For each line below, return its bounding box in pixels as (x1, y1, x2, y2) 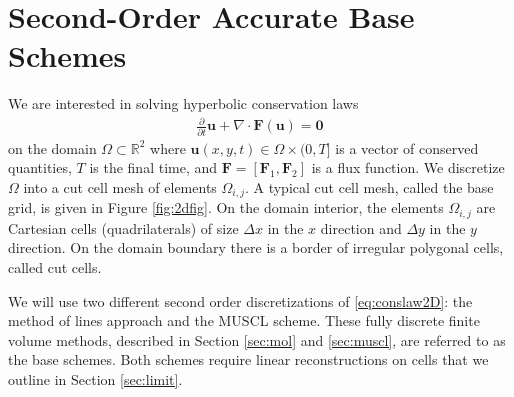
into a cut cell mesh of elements (23, 176, 217, 197)
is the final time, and (89, 157, 218, 178)
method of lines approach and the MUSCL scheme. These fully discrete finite (8, 310, 480, 331)
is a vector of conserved (335, 137, 479, 158)
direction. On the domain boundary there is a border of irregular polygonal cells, (8, 237, 504, 258)
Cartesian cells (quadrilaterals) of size (8, 217, 239, 238)
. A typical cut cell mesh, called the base (244, 176, 494, 197)
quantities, (8, 157, 72, 178)
